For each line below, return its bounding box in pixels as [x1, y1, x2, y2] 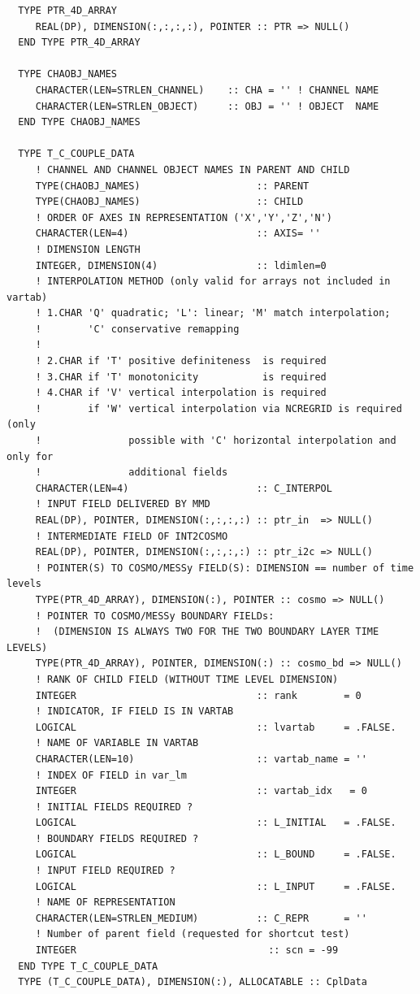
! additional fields [35, 467, 228, 479]
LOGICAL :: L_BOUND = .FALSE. [35, 849, 396, 861]
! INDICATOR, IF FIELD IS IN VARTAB [35, 705, 234, 718]
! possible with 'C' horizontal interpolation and [35, 435, 396, 447]
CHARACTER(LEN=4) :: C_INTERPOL [35, 482, 332, 494]
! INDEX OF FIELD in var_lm [35, 769, 187, 781]
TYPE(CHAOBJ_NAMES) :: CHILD [35, 196, 304, 208]
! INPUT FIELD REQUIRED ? [35, 865, 175, 877]
